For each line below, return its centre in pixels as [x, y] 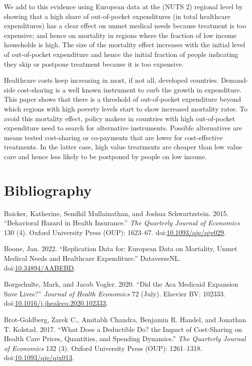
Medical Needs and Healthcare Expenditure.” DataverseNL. [92, 258]
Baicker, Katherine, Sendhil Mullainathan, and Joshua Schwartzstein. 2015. [116, 213]
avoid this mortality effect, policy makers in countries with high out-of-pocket [120, 118]
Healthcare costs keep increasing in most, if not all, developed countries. [111, 80]
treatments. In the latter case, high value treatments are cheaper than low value [123, 147]
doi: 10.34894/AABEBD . [40, 267]
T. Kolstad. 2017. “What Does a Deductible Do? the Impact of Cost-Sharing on [123, 329]
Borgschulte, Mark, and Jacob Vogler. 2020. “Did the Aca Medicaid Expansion [121, 284]
